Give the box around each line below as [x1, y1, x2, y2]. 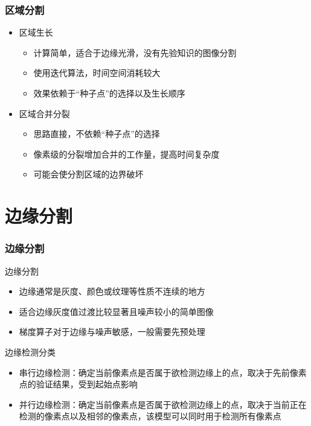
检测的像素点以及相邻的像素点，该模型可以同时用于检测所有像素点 [19, 410, 281, 422]
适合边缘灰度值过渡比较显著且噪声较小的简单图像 [19, 305, 214, 317]
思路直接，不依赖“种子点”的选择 [33, 127, 160, 140]
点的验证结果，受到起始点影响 [19, 378, 138, 390]
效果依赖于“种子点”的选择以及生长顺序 [33, 87, 185, 99]
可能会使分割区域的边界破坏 [33, 168, 144, 180]
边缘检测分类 [5, 345, 56, 358]
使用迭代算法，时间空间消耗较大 [33, 66, 161, 79]
